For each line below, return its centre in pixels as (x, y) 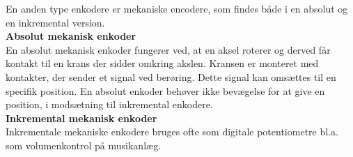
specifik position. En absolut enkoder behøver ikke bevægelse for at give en (165, 90)
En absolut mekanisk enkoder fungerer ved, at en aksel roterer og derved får (168, 49)
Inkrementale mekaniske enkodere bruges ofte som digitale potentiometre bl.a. (172, 132)
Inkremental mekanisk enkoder (81, 118)
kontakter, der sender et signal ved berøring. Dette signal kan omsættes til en (171, 76)
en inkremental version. (55, 22)
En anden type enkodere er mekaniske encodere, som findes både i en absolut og (177, 8)
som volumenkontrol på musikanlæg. (84, 145)
